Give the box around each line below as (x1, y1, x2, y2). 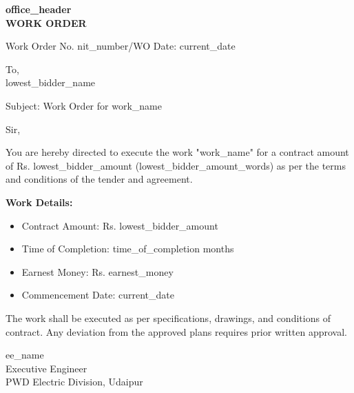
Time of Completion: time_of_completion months (21, 241, 234, 256)
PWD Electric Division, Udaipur (6, 374, 143, 389)
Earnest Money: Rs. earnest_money (21, 264, 174, 279)
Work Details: (6, 194, 73, 209)
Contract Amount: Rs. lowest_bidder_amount (21, 218, 218, 232)
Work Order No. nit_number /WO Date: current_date (6, 39, 236, 53)
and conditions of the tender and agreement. (6, 172, 193, 186)
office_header (6, 2, 72, 16)
